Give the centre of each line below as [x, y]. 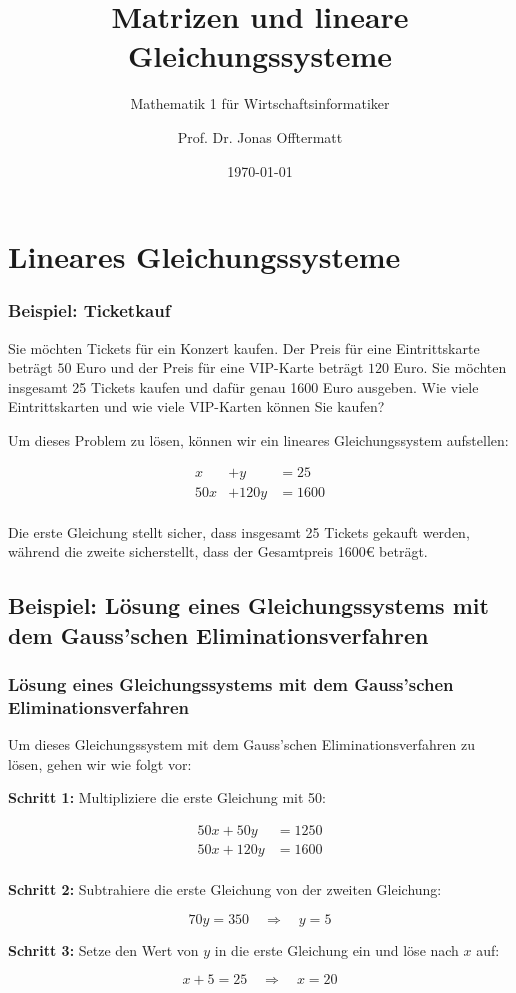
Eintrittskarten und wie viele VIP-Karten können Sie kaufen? [196, 406]
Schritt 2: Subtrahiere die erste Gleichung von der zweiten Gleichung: [225, 888]
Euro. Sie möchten [450, 367]
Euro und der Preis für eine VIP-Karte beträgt [220, 367]
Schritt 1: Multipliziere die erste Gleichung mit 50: [167, 797]
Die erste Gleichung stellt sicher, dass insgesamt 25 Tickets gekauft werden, [239, 531]
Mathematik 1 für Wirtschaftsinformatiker [260, 103]
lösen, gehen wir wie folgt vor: [100, 763]
